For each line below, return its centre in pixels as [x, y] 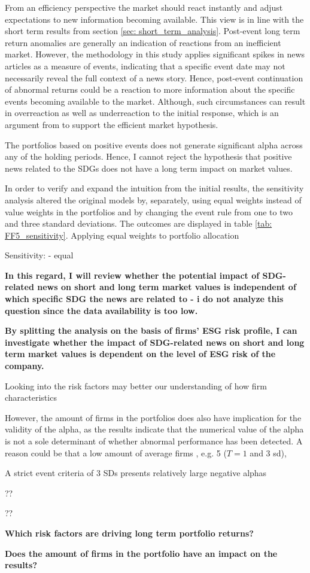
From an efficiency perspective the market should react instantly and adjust [144, 7]
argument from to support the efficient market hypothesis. [112, 124]
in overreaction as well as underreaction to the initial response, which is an [142, 113]
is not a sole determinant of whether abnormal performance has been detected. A [154, 441]
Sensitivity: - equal [39, 255]
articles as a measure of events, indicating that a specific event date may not [145, 65]
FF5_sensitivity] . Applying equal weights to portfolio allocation [122, 235]
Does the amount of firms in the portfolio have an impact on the [141, 553]
